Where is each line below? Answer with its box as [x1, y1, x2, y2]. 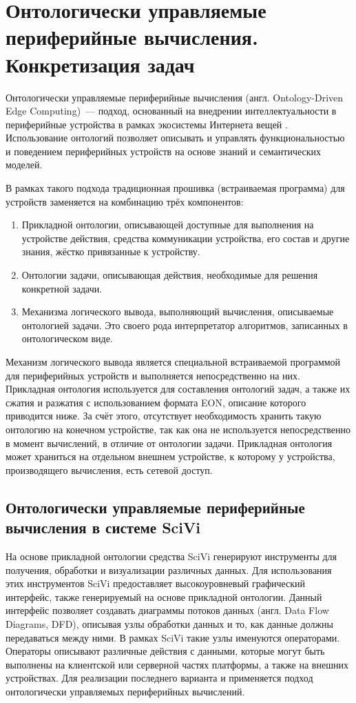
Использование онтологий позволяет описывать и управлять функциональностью [6, 130, 345, 145]
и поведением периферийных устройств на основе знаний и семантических [6, 143, 322, 158]
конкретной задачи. [21, 281, 103, 295]
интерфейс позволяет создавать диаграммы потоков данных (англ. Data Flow [6, 603, 329, 617]
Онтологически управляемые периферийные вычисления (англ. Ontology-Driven [6, 90, 344, 104]
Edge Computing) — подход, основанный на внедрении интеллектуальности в [6, 103, 337, 118]
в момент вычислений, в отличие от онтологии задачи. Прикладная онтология [6, 435, 333, 450]
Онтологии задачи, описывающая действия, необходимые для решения [21, 268, 318, 282]
